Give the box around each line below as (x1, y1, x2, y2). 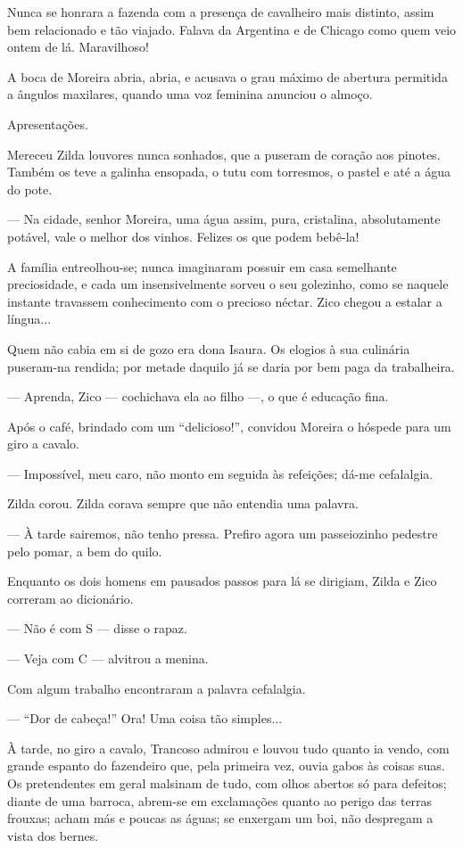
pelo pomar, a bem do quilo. (7, 541, 162, 560)
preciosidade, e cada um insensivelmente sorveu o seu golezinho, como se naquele (7, 275, 449, 293)
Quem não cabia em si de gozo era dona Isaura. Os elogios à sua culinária (7, 339, 410, 358)
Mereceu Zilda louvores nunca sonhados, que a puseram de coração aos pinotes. (7, 144, 441, 163)
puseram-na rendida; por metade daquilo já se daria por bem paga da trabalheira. (7, 357, 455, 375)
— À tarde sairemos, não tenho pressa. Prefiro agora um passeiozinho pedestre (7, 524, 438, 543)
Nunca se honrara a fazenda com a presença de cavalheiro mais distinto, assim (7, 3, 434, 21)
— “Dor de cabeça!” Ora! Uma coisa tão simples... (7, 709, 283, 728)
